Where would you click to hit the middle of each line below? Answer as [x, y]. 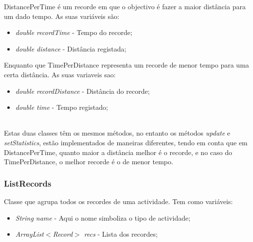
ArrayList [29, 234]
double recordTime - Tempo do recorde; [74, 32]
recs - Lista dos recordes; [121, 234]
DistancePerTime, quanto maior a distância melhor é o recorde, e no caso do [118, 152]
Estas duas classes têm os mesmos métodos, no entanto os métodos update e [117, 133]
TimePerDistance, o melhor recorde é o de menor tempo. [89, 162]
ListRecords [28, 183]
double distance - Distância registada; [71, 48]
